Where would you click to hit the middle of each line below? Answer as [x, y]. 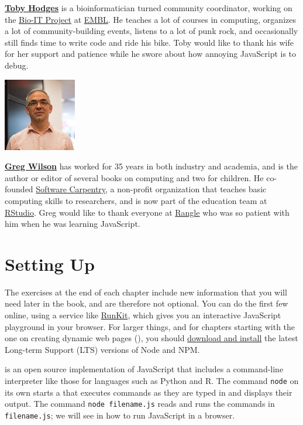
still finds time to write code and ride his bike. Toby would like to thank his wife [149, 42]
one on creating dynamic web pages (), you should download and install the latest [151, 338]
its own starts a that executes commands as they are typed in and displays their [149, 392]
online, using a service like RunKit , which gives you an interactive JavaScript [143, 315]
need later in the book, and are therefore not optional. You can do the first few [147, 303]
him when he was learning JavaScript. [73, 224]
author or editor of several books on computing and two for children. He [134, 177]
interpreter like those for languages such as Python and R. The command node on [152, 380]
